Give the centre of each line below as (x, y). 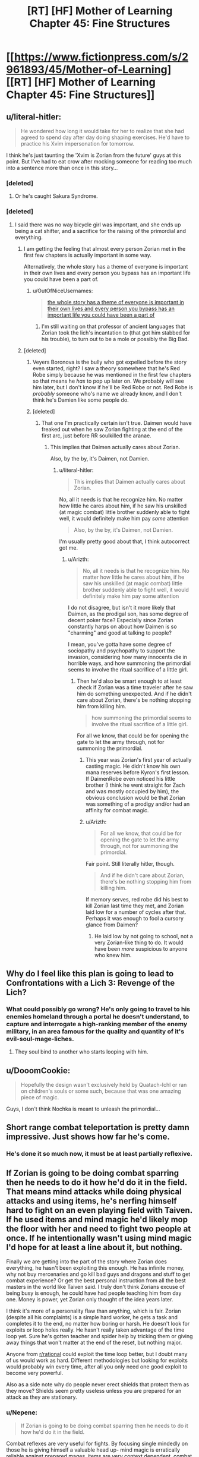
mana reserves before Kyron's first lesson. (138, 772)
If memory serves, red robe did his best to (137, 899)
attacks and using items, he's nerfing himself (91, 1201)
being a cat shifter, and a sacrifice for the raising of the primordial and (100, 231)
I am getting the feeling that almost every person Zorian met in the (105, 248)
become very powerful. (35, 1373)
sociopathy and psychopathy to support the (121, 650)
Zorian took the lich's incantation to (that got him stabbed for (116, 332)
